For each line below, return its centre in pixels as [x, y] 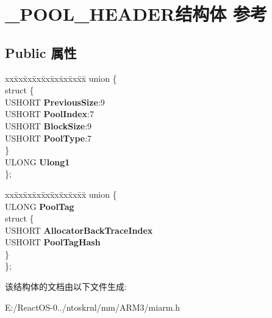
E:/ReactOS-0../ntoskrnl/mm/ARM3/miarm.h [92, 307]
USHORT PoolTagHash [53, 242]
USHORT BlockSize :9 [48, 125]
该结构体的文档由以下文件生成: [66, 287]
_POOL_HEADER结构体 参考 [136, 14]
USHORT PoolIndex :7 [49, 114]
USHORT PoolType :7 [48, 138]
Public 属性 [41, 52]
